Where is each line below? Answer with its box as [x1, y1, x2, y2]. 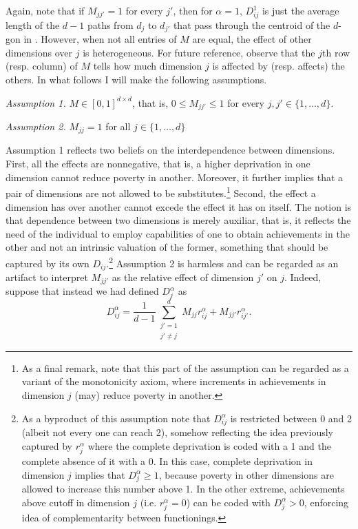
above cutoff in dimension [21, 495, 130, 509]
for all [105, 119, 131, 134]
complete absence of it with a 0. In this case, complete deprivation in [21, 454, 313, 468]
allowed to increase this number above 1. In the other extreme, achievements [21, 481, 345, 496]
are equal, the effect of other [192, 32, 312, 46]
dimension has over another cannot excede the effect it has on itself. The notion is [6, 199, 352, 214]
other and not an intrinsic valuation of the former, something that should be [6, 240, 328, 254]
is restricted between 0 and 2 [230, 411, 352, 425]
